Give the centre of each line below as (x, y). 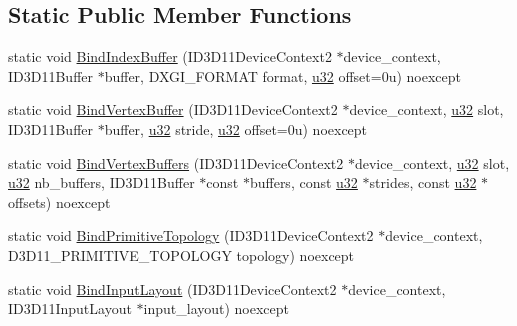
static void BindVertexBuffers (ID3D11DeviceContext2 (176, 162)
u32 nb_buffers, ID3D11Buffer (101, 182)
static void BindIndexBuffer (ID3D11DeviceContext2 (170, 56)
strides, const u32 (423, 182)
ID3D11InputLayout (70, 308)
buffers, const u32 (303, 182)
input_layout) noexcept (216, 308)
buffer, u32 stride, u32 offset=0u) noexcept (236, 128)
